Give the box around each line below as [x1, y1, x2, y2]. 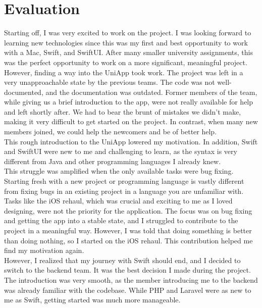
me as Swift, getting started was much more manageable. [4, 294, 181, 305]
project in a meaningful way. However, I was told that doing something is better [4, 225, 252, 235]
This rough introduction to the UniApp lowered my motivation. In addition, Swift [4, 136, 258, 146]
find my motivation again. [4, 245, 84, 255]
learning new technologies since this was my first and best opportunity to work [4, 37, 248, 47]
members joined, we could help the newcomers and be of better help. [4, 126, 217, 137]
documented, [4, 86, 43, 97]
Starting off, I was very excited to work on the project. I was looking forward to [4, 27, 251, 38]
